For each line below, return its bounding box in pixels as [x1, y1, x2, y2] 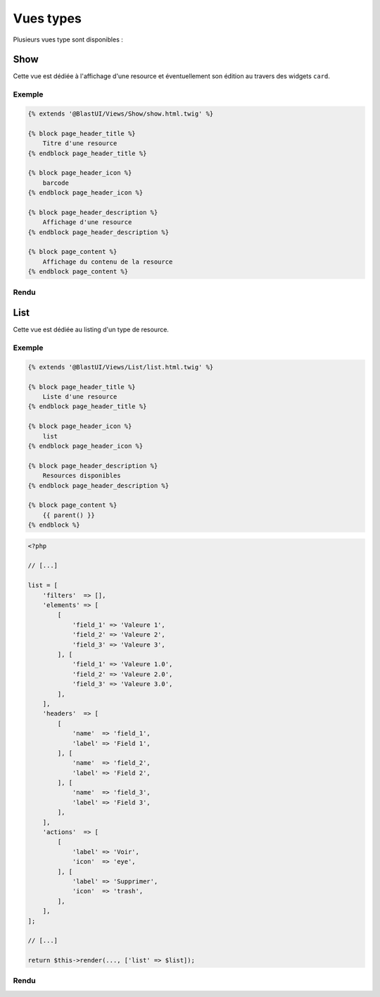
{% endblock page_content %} [27, 268, 129, 276]
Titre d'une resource [42, 140, 118, 147]
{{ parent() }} [42, 511, 95, 519]
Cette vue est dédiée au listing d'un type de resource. [13, 325, 169, 334]
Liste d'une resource [42, 393, 118, 401]
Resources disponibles [42, 472, 121, 479]
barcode [42, 178, 70, 187]
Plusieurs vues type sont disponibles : [13, 35, 123, 44]
